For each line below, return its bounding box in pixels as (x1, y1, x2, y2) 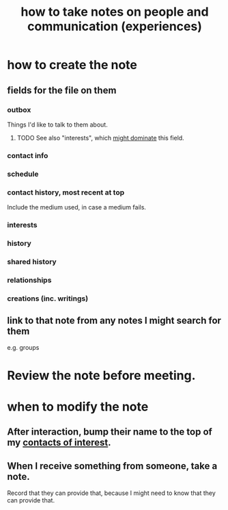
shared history (7, 257, 57, 266)
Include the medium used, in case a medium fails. (7, 203, 147, 212)
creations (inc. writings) (7, 294, 89, 303)
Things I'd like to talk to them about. (7, 120, 108, 129)
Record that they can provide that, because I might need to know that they (7, 489, 216, 497)
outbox (7, 105, 31, 114)
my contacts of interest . (7, 437, 111, 448)
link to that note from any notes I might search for (7, 315, 222, 327)
